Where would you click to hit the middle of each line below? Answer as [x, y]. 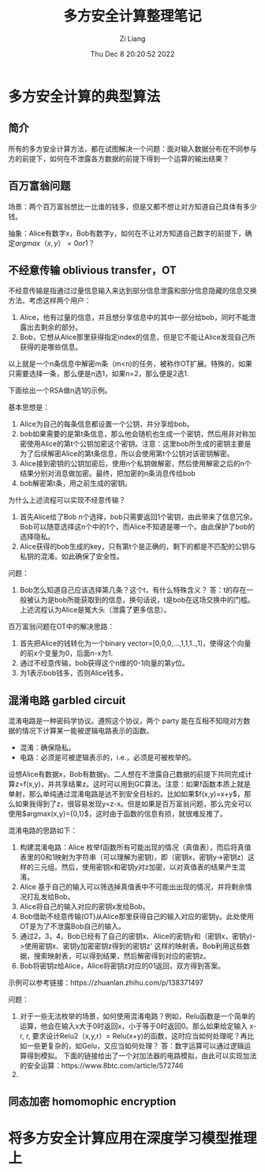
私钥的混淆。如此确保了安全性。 [71, 556]
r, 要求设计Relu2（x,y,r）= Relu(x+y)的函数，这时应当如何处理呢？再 [137, 1036]
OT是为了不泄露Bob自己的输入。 [73, 926]
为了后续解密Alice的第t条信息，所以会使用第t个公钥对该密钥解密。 [127, 454]
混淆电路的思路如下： [43, 831]
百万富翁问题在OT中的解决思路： [62, 627]
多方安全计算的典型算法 [84, 96]
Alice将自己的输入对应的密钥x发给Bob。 [84, 906]
